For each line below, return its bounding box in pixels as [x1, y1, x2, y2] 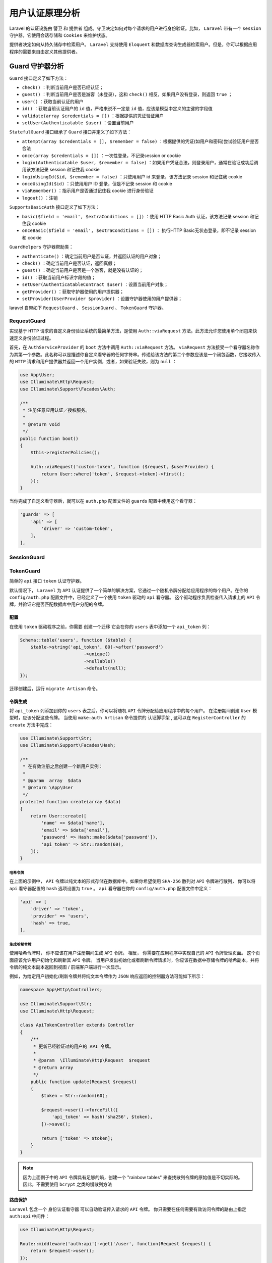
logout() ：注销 [22, 195, 58, 201]
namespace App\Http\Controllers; [20, 987, 103, 993]
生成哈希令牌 [9, 942, 32, 947]
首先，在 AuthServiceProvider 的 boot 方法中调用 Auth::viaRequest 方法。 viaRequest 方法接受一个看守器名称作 [9, 344, 260, 351]
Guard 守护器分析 [9, 62, 64, 70]
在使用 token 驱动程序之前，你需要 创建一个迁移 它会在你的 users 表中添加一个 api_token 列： [9, 623, 211, 629]
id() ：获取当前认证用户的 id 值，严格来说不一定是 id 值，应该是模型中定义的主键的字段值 [22, 106, 213, 112]
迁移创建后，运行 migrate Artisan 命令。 [9, 685, 101, 692]
